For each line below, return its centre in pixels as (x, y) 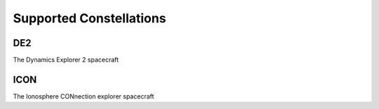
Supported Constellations (89, 18)
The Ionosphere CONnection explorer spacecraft (84, 96)
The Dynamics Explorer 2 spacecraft (66, 60)
